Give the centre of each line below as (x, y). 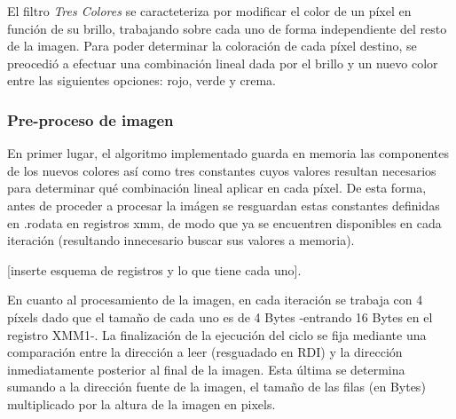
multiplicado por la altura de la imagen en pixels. (142, 403)
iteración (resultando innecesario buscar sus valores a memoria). (181, 240)
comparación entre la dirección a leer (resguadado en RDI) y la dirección (205, 352)
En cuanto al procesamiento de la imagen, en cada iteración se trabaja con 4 (215, 300)
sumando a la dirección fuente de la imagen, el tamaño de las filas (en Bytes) (216, 387)
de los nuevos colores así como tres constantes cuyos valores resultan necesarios (222, 170)
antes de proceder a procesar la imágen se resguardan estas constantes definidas (224, 205)
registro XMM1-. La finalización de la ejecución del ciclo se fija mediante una (217, 334)
